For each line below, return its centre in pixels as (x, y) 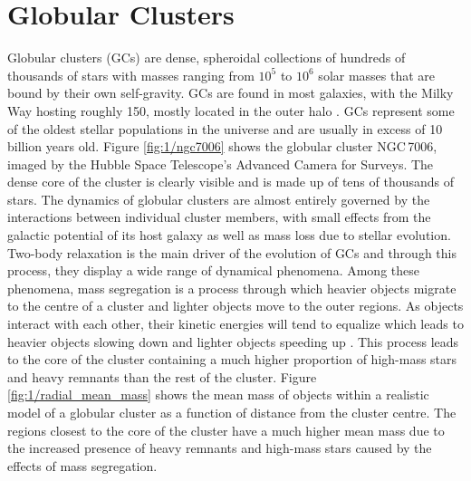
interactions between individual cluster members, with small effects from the (219, 217)
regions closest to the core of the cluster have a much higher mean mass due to (226, 430)
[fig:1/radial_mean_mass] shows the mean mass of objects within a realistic (218, 394)
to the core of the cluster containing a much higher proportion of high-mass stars (232, 359)
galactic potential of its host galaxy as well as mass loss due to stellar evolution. (229, 235)
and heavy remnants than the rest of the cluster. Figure (162, 376)
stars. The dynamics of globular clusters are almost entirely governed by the (219, 199)
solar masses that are (377, 75)
